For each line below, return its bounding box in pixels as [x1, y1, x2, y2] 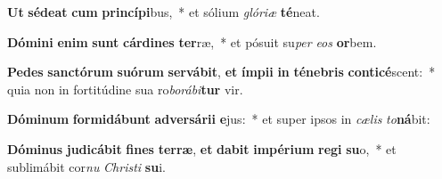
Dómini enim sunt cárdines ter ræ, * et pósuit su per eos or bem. [7, 32, 377, 51]
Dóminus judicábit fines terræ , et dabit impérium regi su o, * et [7, 139, 397, 158]
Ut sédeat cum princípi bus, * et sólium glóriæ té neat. [7, 3, 320, 20]
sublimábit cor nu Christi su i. [7, 157, 166, 175]
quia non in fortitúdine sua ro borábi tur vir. [7, 79, 243, 98]
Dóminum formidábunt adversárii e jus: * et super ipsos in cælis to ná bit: [7, 110, 430, 128]
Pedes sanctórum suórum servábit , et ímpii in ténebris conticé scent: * [7, 62, 436, 81]
